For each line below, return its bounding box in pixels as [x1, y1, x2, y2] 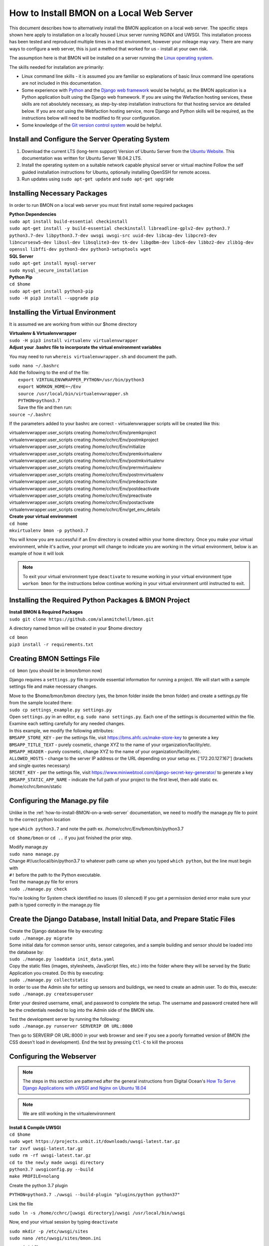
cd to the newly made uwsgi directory [9, 1159, 104, 1165]
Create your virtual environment [9, 513, 77, 519]
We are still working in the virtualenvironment [22, 1110, 116, 1116]
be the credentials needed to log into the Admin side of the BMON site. [9, 1007, 154, 1013]
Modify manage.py [9, 844, 48, 850]
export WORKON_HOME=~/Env [18, 384, 82, 390]
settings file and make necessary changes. [9, 683, 97, 690]
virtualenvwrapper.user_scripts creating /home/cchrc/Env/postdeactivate [9, 485, 159, 491]
